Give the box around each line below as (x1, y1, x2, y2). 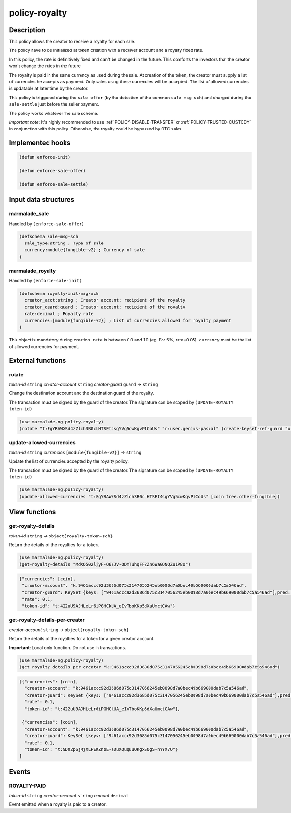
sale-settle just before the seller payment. (9, 101, 99, 107)
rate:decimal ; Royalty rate (24, 311, 94, 316)
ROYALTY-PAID (9, 782, 46, 789)
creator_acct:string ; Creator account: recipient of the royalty (24, 297, 186, 303)
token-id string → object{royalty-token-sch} (9, 533, 113, 538)
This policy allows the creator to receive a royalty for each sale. (9, 39, 136, 45)
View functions (9, 508, 56, 516)
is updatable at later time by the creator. (9, 85, 89, 92)
